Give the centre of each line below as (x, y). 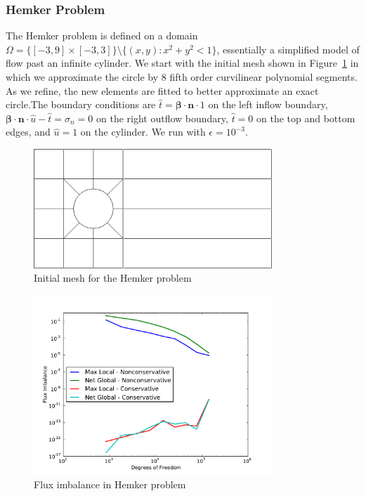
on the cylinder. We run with (143, 132)
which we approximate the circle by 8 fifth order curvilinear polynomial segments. (182, 77)
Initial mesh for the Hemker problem (113, 278)
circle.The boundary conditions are (81, 104)
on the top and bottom (306, 118)
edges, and (28, 132)
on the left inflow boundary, (268, 104)
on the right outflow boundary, (162, 118)
